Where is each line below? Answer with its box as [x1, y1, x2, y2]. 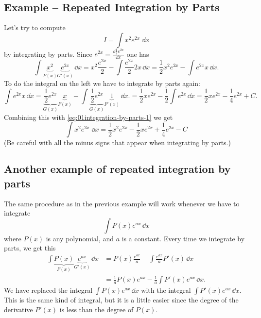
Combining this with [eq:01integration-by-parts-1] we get [4, 112, 173, 122]
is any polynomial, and [46, 233, 114, 243]
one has [126, 49, 149, 59]
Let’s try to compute [4, 22, 66, 33]
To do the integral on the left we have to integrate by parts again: [4, 78, 200, 88]
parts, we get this [4, 243, 56, 253]
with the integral [141, 285, 191, 295]
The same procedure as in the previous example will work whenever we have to [4, 198, 240, 208]
